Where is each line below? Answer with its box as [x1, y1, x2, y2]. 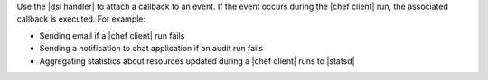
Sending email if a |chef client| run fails [39, 30, 185, 40]
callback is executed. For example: [16, 13, 146, 24]
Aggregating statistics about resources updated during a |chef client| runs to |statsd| [39, 55, 355, 67]
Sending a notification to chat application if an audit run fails [39, 43, 264, 54]
